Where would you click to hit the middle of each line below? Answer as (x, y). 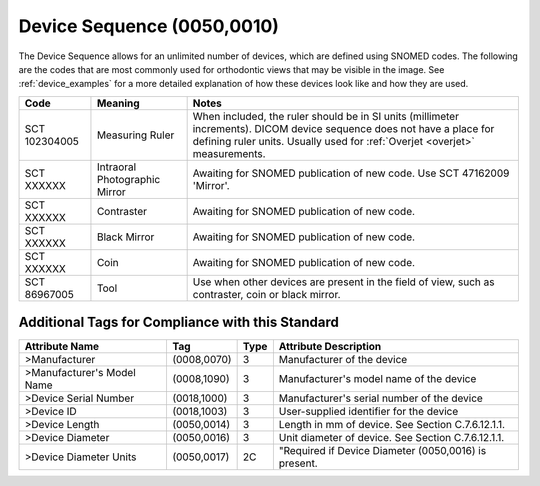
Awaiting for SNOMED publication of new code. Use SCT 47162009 (351, 173)
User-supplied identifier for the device (368, 412)
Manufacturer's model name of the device (377, 379)
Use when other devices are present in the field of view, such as (343, 282)
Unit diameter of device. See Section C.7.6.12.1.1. (391, 438)
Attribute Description (330, 347)
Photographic (128, 179)
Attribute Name (62, 347)
